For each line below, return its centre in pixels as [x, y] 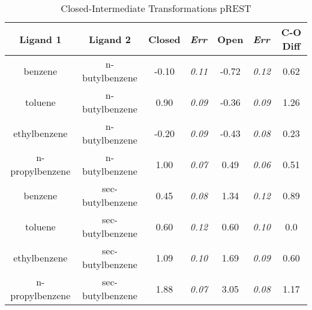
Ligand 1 [40, 39]
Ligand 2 [110, 39]
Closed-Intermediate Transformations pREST [156, 8]
